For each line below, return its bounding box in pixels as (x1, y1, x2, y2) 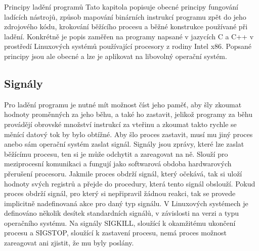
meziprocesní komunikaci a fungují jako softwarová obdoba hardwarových (4, 158, 232, 169)
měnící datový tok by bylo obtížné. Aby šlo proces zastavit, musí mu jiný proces (4, 129, 253, 139)
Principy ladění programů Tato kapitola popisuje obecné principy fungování (4, 2, 238, 12)
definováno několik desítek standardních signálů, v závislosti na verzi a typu (4, 208, 239, 218)
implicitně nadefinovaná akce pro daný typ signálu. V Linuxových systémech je (4, 198, 248, 208)
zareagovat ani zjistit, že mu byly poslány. (4, 237, 134, 248)
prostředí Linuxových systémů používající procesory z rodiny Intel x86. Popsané (4, 41, 252, 51)
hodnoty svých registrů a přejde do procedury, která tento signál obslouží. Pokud (4, 178, 255, 189)
